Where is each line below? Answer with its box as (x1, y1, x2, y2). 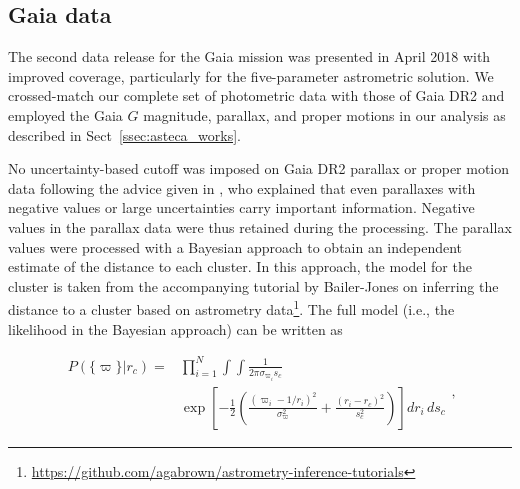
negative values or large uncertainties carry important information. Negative (8, 197, 475, 218)
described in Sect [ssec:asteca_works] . (8, 124, 242, 145)
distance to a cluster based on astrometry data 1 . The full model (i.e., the (8, 296, 455, 319)
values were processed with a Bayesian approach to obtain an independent (8, 236, 463, 257)
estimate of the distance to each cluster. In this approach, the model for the (8, 256, 472, 277)
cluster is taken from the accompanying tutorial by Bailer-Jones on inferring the (8, 275, 499, 296)
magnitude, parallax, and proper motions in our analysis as (143, 104, 506, 125)
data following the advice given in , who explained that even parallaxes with (8, 177, 476, 198)
